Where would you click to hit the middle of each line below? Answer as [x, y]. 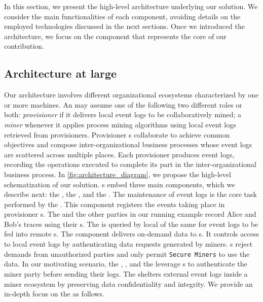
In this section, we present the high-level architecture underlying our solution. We [131, 6]
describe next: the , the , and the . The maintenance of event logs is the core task [130, 194]
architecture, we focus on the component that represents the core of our [116, 36]
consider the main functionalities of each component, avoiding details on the [122, 16]
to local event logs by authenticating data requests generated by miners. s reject [128, 244]
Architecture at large [61, 73]
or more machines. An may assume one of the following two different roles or [123, 104]
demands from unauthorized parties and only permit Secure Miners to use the [127, 254]
